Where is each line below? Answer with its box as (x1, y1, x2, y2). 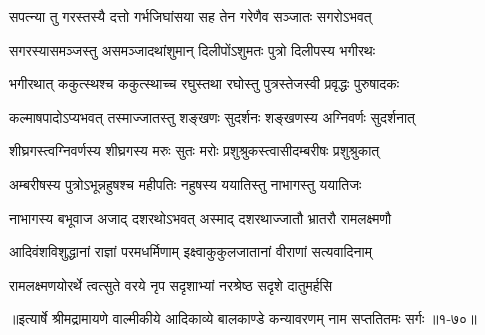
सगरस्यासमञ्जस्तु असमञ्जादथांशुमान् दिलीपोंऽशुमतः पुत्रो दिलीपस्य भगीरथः (9, 39, 376, 60)
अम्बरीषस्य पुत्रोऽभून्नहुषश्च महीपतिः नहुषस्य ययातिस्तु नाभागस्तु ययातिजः (9, 173, 362, 194)
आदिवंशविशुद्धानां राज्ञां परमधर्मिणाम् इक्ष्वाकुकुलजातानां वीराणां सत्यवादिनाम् (9, 241, 372, 262)
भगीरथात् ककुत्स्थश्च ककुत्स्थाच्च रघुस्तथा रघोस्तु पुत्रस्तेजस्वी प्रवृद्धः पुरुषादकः (9, 73, 400, 94)
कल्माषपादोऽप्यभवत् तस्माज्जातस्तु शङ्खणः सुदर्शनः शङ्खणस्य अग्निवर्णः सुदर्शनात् (9, 106, 415, 127)
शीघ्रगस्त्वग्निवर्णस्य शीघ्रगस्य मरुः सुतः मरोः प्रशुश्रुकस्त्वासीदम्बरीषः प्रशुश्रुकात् (9, 140, 380, 161)
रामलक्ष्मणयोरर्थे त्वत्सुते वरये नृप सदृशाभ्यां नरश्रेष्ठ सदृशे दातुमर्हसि (9, 274, 333, 295)
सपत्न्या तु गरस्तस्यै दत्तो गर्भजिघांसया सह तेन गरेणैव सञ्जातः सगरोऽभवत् (9, 6, 372, 26)
